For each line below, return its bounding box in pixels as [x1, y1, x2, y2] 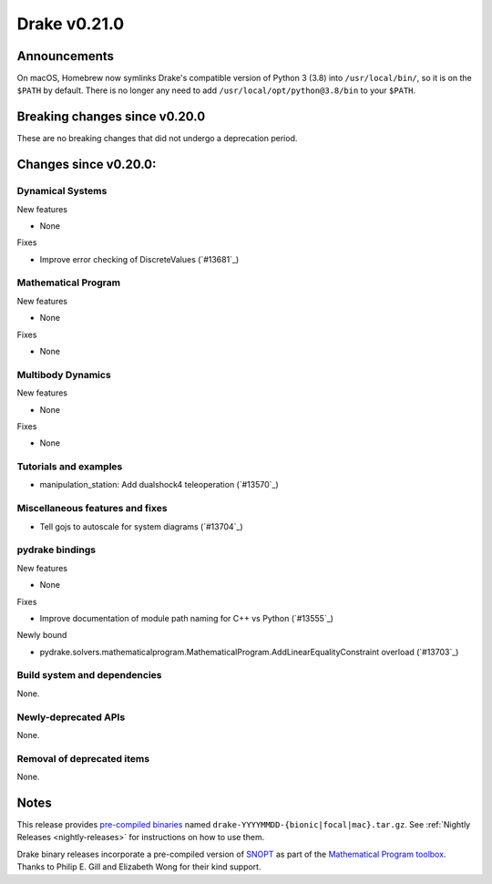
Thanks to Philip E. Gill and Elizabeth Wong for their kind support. [16, 861, 261, 872]
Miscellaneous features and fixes [16, 502, 168, 515]
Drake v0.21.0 [16, 14, 125, 34]
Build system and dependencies [16, 669, 162, 682]
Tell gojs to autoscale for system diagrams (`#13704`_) [39, 520, 243, 532]
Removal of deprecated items [16, 752, 150, 765]
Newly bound [16, 630, 67, 641]
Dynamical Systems [16, 185, 108, 198]
